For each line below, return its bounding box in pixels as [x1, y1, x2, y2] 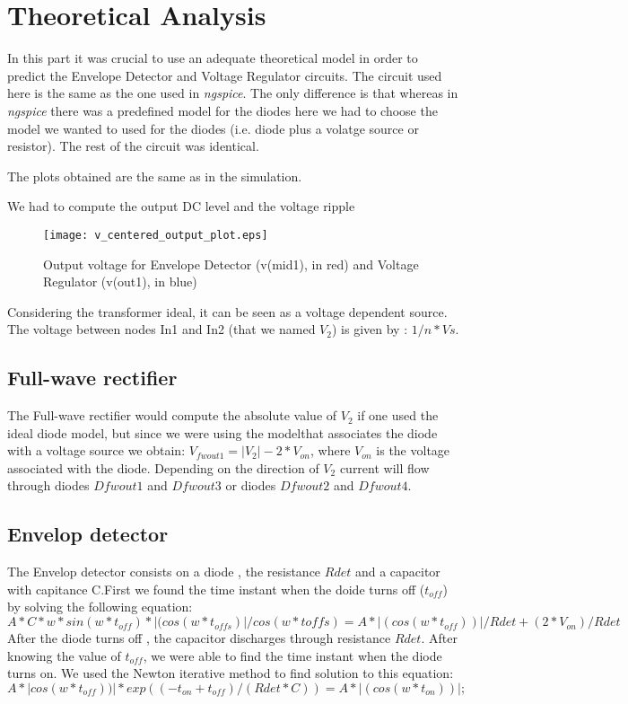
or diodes [225, 476, 276, 495]
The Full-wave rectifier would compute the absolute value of [7, 406, 337, 425]
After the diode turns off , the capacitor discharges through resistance [7, 629, 391, 647]
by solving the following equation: [7, 597, 193, 616]
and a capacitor [354, 562, 440, 581]
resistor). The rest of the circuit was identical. [7, 136, 259, 155]
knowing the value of [7, 646, 121, 664]
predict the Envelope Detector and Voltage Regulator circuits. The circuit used [7, 66, 442, 84]
